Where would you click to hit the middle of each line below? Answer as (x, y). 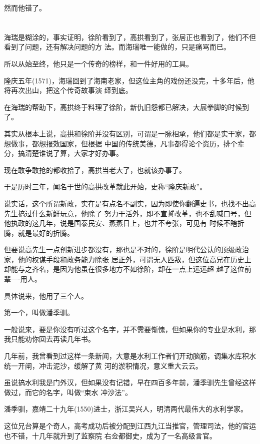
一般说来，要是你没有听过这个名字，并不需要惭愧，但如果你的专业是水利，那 (130, 329)
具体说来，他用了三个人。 (46, 295)
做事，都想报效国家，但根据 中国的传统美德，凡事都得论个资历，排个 (124, 143)
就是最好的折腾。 (46, 232)
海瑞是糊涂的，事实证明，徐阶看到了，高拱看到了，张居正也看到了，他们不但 (130, 37)
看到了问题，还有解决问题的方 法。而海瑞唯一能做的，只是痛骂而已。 (117, 47)
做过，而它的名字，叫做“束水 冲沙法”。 (68, 392)
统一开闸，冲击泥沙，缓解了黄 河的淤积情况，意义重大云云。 (103, 365)
